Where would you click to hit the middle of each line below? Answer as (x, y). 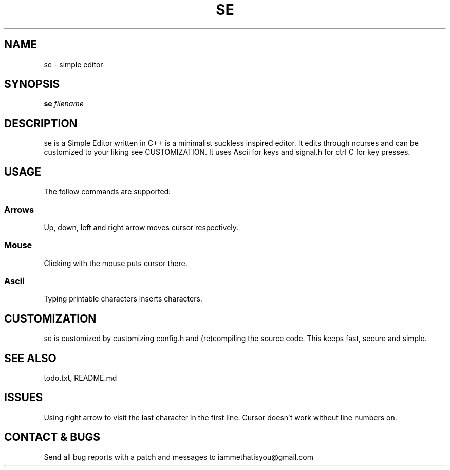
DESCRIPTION (41, 123)
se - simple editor (73, 64)
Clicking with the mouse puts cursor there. (116, 263)
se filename (64, 104)
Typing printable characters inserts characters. (123, 299)
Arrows (19, 209)
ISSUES (24, 398)
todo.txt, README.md (80, 378)
